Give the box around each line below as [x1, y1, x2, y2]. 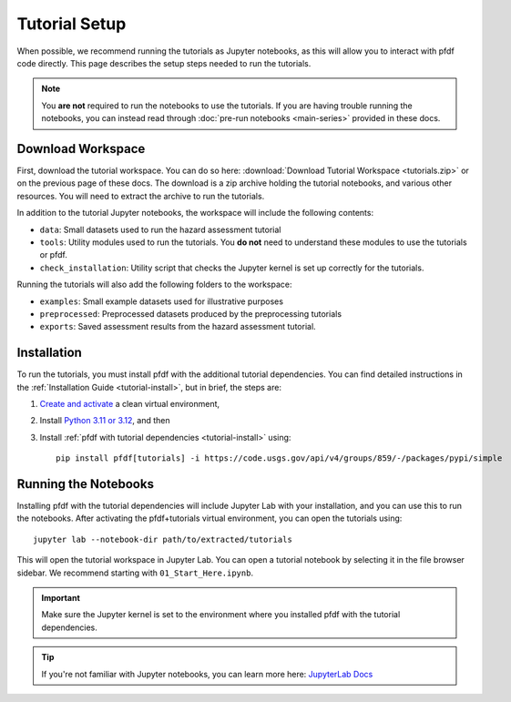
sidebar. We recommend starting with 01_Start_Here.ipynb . [16, 567, 254, 578]
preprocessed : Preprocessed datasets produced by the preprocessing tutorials [39, 308, 342, 319]
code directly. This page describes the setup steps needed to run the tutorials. [16, 57, 312, 68]
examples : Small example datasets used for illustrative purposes [39, 296, 284, 307]
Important [41, 593, 81, 604]
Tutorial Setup [16, 14, 127, 34]
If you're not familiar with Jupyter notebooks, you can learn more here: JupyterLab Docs [41, 668, 373, 679]
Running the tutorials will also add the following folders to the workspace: [16, 279, 292, 290]
